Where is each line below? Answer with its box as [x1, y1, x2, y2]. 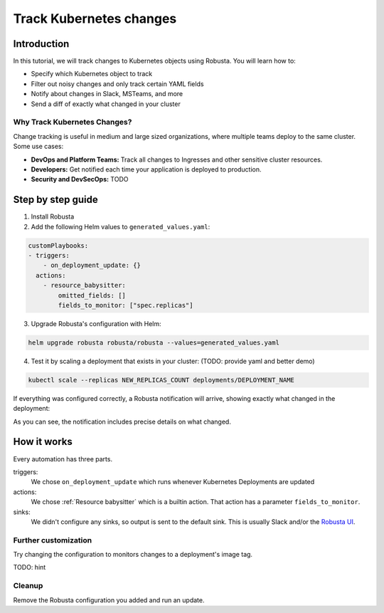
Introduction [13, 38, 70, 50]
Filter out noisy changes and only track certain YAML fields [31, 79, 204, 88]
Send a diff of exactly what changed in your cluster [31, 100, 181, 108]
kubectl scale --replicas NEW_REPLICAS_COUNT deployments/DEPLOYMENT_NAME [28, 376, 295, 384]
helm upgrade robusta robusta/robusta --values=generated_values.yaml [28, 338, 280, 347]
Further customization [13, 535, 92, 545]
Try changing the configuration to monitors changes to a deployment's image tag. [13, 550, 252, 559]
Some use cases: [13, 142, 64, 151]
